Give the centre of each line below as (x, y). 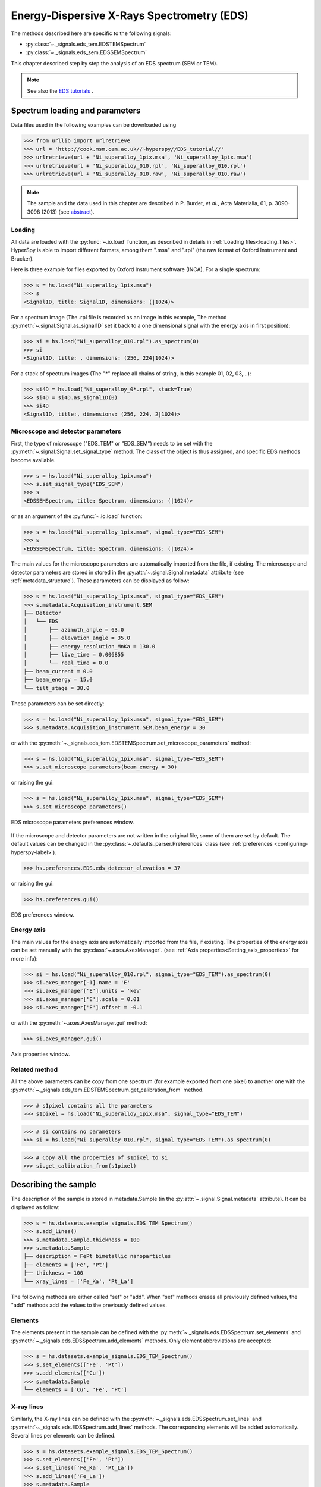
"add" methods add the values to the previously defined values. (89, 1305)
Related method (34, 1069)
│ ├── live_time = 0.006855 (74, 655)
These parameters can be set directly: (58, 703)
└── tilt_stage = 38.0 (56, 688)
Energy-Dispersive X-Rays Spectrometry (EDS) (130, 15)
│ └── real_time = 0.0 (66, 663)
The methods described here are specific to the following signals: (91, 33)
